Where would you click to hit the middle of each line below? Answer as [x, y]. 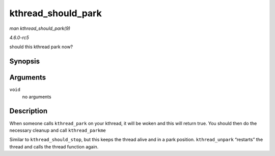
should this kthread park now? [41, 47]
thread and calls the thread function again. [54, 146]
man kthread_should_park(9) [40, 28]
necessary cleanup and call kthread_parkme [58, 130]
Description [29, 111]
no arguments [37, 97]
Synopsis [25, 62]
